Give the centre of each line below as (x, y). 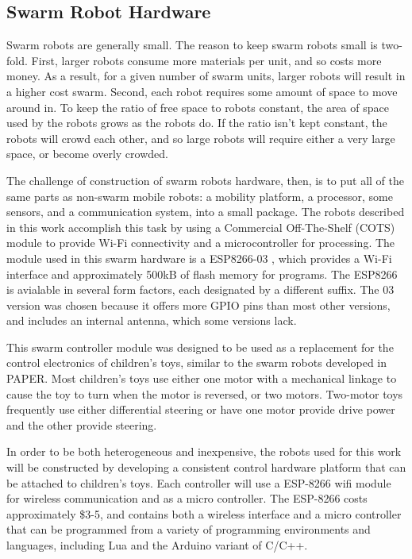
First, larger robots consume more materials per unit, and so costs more (206, 60)
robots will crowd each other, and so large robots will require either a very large (201, 138)
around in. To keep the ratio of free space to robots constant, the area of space (198, 107)
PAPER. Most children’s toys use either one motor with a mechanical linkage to (202, 378)
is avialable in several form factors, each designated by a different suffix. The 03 (200, 289)
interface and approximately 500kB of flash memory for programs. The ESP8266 (202, 274)
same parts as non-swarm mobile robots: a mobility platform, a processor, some (200, 196)
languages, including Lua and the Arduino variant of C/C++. (157, 545)
